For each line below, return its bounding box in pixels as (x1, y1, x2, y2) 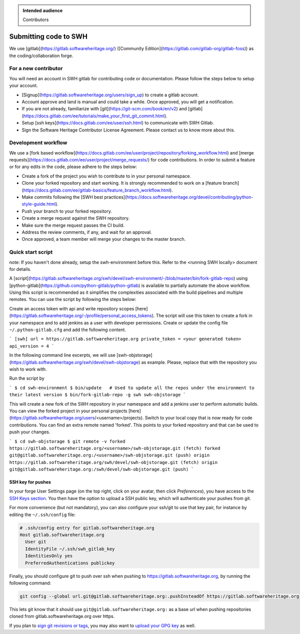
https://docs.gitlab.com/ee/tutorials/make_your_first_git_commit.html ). (23, 113, 167, 119)
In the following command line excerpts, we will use (9, 352, 116, 358)
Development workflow (9, 139, 67, 146)
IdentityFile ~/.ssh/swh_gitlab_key (25, 546, 115, 552)
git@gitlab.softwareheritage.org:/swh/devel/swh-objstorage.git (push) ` (9, 466, 194, 472)
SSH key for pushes (9, 479, 51, 485)
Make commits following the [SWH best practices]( (21, 194, 127, 200)
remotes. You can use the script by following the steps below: (9, 296, 136, 302)
